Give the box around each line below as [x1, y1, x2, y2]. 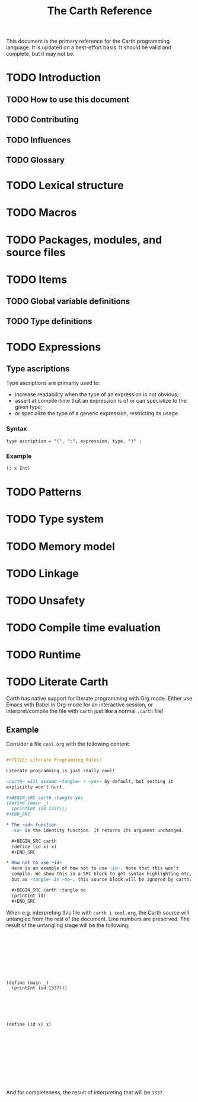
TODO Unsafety [6, 594, 85, 607]
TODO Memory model [6, 540, 116, 553]
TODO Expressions [6, 340, 101, 353]
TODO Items [6, 273, 67, 286]
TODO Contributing [6, 114, 79, 125]
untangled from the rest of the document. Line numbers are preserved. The [6, 915, 190, 922]
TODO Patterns [6, 485, 82, 499]
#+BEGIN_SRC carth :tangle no [11, 887, 86, 893]
